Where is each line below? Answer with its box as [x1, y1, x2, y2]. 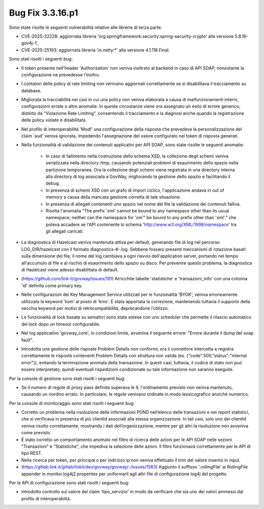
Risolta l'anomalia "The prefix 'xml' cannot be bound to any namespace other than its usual [45, 208, 229, 214]
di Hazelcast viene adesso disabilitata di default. [21, 267, 119, 273]
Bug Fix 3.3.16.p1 [9, 7, 78, 18]
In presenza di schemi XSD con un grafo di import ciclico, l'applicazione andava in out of [45, 187, 224, 193]
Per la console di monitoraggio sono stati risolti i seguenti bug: [9, 400, 135, 406]
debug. [45, 180, 61, 186]
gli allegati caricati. [45, 228, 84, 234]
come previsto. [21, 430, 51, 436]
